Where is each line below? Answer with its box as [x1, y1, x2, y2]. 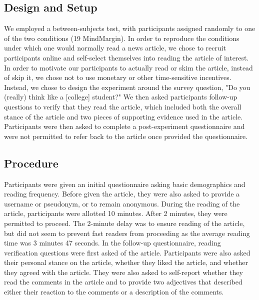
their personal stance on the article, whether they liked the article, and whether [4, 257, 248, 267]
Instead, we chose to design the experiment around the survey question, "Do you [4, 81, 250, 92]
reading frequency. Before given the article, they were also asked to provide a [4, 188, 240, 199]
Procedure [4, 155, 58, 170]
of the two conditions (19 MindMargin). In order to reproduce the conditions [4, 32, 239, 43]
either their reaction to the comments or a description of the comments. [4, 286, 224, 297]
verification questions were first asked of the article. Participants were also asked [4, 247, 250, 257]
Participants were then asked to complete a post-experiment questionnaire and [4, 121, 245, 131]
